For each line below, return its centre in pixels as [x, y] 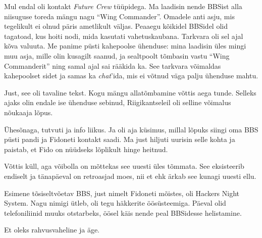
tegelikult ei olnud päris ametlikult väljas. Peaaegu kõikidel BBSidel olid [116, 26]
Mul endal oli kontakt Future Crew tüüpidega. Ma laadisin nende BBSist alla [123, 6]
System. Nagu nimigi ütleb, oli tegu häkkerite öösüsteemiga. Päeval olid [115, 203]
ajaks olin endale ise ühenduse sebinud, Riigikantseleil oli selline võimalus [118, 102]
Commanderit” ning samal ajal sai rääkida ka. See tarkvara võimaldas [113, 65]
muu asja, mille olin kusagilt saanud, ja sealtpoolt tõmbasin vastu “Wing [117, 55]
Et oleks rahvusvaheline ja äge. [52, 230]
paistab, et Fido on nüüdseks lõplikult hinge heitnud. [86, 149]
